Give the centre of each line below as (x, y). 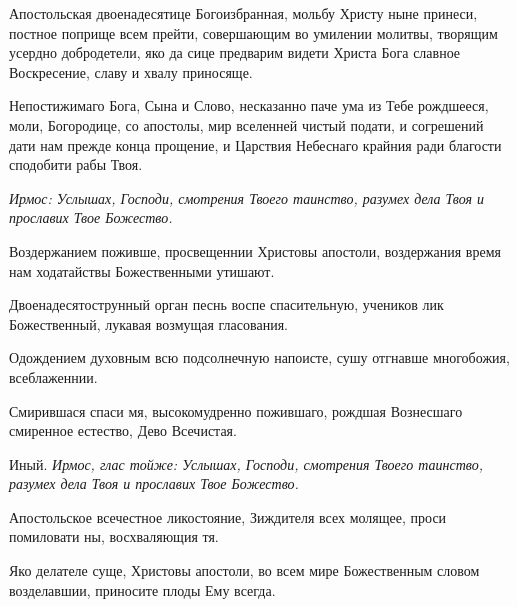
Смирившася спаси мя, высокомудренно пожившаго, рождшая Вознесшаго (236, 410)
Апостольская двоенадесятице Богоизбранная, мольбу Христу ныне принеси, (243, 13)
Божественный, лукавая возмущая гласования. (148, 323)
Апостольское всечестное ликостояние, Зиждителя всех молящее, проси (228, 516)
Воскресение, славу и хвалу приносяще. (131, 71)
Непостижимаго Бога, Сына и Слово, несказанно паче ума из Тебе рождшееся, (249, 105)
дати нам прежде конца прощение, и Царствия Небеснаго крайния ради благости (255, 144)
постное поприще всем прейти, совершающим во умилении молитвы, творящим (253, 32)
